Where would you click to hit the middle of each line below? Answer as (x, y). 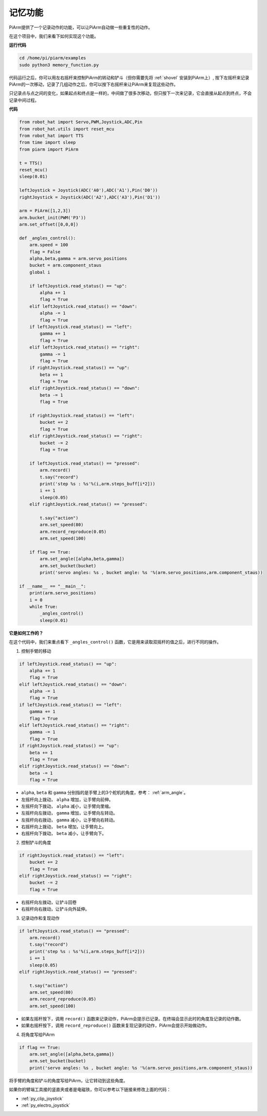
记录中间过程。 (24, 100)
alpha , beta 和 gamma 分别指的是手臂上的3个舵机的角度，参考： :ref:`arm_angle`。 (105, 793)
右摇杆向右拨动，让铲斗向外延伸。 (55, 909)
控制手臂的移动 (36, 651)
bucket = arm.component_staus (65, 265)
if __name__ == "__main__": (53, 586)
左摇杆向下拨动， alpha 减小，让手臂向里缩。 (67, 806)
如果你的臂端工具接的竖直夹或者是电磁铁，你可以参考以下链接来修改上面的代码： (90, 1090)
